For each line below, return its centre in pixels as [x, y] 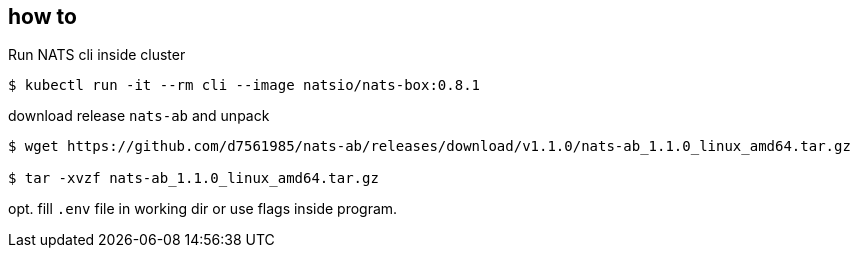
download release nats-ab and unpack [139, 116]
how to [42, 16]
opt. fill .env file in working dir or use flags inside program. [203, 209]
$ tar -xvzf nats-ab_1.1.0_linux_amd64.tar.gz [193, 178]
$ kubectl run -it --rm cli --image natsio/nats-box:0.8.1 [244, 85]
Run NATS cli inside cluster [97, 55]
